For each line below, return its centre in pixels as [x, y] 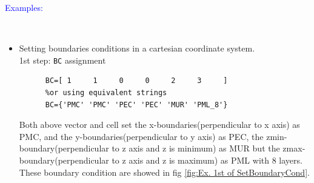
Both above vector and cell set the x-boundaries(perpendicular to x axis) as [159, 125]
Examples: [24, 7]
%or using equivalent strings [106, 93]
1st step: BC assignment [62, 60]
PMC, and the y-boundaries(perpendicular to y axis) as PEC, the [141, 136]
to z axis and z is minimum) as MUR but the [196, 148]
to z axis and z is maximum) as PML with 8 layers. [207, 160]
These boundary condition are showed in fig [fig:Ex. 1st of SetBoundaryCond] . [164, 172]
